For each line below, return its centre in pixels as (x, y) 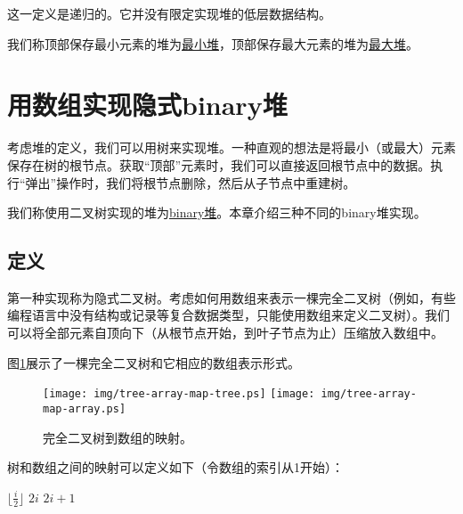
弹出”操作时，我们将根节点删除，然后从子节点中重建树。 (191, 182)
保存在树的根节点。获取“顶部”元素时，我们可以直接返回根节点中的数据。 (219, 164)
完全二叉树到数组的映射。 (118, 437)
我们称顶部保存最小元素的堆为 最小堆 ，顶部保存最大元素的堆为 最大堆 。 (213, 43)
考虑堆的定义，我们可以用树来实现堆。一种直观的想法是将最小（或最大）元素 (231, 147)
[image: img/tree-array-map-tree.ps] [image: (179, 394)
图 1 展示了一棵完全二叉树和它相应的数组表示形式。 (154, 362)
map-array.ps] (85, 408)
